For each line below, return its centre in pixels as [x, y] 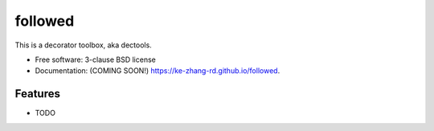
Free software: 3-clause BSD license [95, 59]
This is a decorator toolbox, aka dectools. [83, 45]
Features [37, 94]
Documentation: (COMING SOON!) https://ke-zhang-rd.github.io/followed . [158, 71]
